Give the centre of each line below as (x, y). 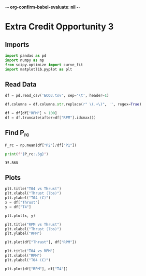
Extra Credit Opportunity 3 (59, 27)
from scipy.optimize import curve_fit (44, 65)
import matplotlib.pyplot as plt (39, 69)
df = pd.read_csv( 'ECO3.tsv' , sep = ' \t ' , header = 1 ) (57, 96)
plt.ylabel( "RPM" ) (23, 233)
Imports (17, 44)
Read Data (21, 84)
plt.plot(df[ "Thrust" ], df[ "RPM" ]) (41, 242)
